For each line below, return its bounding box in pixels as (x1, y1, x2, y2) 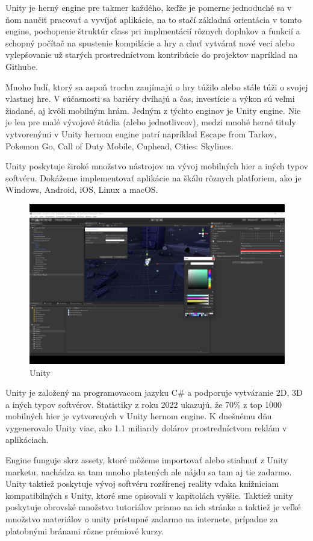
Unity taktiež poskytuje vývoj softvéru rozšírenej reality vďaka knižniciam (5, 477, 279, 490)
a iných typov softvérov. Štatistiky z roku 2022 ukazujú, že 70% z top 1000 (5, 398, 282, 410)
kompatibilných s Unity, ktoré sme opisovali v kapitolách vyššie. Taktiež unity (5, 489, 293, 501)
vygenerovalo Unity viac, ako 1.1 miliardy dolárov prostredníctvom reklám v (5, 421, 287, 434)
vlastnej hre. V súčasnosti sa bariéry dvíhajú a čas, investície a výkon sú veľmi (5, 92, 295, 105)
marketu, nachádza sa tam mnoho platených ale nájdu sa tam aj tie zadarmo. (5, 465, 292, 478)
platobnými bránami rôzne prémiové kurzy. (5, 524, 164, 537)
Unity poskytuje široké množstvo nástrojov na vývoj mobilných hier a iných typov (5, 160, 308, 172)
